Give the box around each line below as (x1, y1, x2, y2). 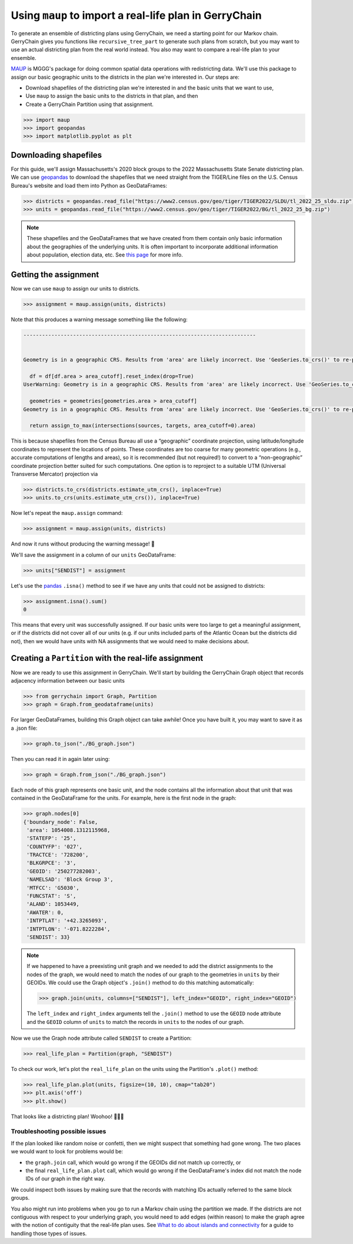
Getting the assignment (11, 270, 99, 280)
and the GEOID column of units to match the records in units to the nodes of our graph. (26, 1018, 245, 1025)
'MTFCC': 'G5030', (26, 884, 79, 891)
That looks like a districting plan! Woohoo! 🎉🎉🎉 (11, 1113, 124, 1120)
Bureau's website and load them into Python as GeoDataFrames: (11, 182, 168, 189)
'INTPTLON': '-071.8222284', (26, 926, 111, 932)
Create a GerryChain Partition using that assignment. (25, 101, 154, 108)
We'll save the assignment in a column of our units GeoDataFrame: (11, 551, 176, 558)
